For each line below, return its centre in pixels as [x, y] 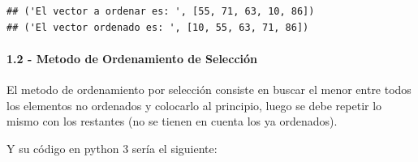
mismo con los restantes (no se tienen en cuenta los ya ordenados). [172, 121]
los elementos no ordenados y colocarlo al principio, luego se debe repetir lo [194, 105]
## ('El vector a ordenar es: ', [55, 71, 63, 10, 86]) [161, 11]
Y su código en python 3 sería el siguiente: [112, 148]
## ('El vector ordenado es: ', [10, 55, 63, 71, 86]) [158, 27]
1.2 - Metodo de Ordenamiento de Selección [132, 58]
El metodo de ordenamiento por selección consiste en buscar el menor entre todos [209, 89]
